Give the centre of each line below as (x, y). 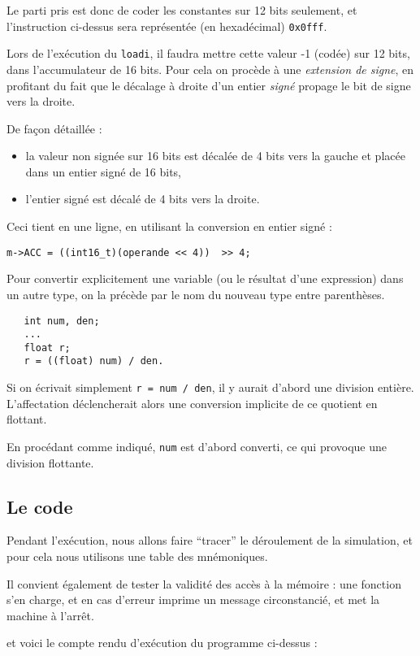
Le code (40, 506)
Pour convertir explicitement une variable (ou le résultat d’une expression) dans (205, 278)
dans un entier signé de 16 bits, (104, 171)
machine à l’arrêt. (50, 615)
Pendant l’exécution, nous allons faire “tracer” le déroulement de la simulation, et (210, 540)
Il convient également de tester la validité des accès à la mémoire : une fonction (204, 583)
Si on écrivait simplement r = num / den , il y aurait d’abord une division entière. (210, 387)
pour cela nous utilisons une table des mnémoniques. (137, 556)
